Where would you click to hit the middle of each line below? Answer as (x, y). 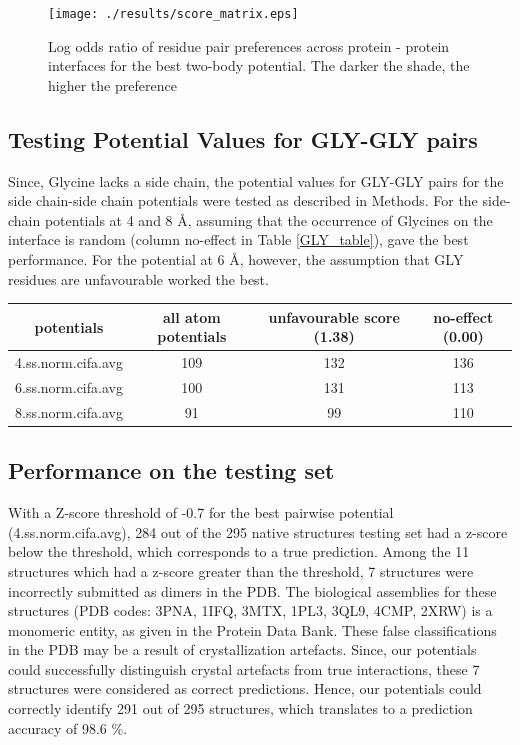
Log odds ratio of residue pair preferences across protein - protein (249, 45)
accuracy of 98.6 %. (68, 727)
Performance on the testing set (171, 470)
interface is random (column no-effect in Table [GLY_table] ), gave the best (238, 239)
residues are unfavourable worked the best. (138, 278)
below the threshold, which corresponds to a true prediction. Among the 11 (239, 551)
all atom (191, 316)
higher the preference (112, 84)
